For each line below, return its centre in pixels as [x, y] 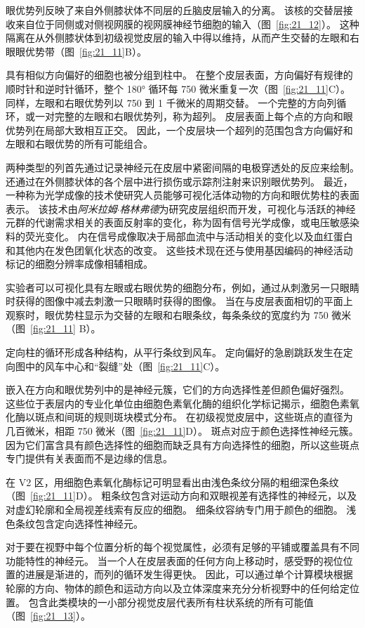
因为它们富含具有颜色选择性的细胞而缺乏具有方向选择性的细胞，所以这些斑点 [182, 444]
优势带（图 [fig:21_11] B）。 [86, 51]
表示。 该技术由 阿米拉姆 [61, 208]
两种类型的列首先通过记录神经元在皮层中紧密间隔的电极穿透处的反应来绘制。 [182, 167]
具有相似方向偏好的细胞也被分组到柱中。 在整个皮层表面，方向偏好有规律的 [179, 75]
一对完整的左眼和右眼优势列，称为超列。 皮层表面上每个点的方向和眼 [194, 116]
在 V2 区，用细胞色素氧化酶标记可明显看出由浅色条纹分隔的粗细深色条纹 [172, 482]
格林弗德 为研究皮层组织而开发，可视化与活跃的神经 [238, 208]
